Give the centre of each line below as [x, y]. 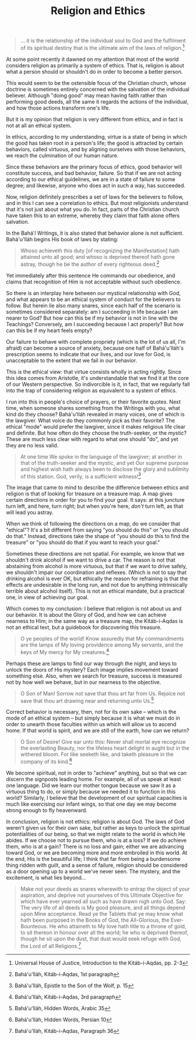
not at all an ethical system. [39, 125]
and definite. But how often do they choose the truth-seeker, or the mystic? [96, 433]
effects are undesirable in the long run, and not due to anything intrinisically [97, 585]
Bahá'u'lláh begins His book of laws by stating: [62, 239]
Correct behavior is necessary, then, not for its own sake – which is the [91, 712]
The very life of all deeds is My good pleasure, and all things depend [103, 908]
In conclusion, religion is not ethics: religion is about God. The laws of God [95, 822]
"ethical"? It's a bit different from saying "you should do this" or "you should [97, 530]
